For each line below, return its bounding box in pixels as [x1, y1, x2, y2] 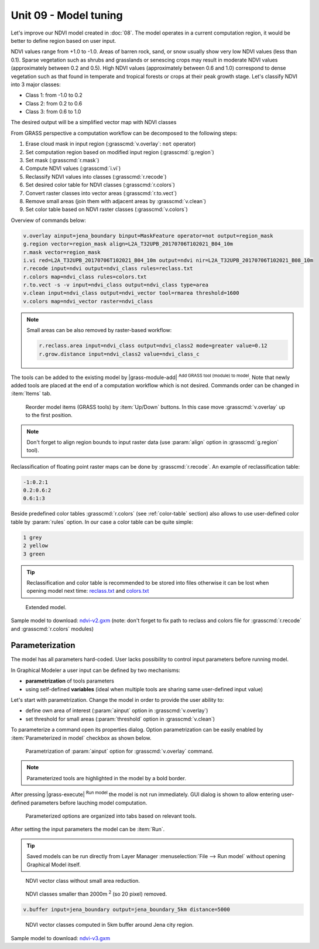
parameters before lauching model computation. [30, 799, 148, 806]
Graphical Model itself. [26, 861, 81, 868]
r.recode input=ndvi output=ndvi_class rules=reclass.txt [23, 265, 193, 272]
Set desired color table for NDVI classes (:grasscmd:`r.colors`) [25, 182, 176, 189]
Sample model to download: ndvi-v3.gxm [11, 934, 111, 941]
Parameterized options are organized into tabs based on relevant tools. [25, 812, 197, 820]
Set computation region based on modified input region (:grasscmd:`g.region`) [25, 148, 215, 155]
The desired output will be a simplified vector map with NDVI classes [11, 119, 177, 126]
